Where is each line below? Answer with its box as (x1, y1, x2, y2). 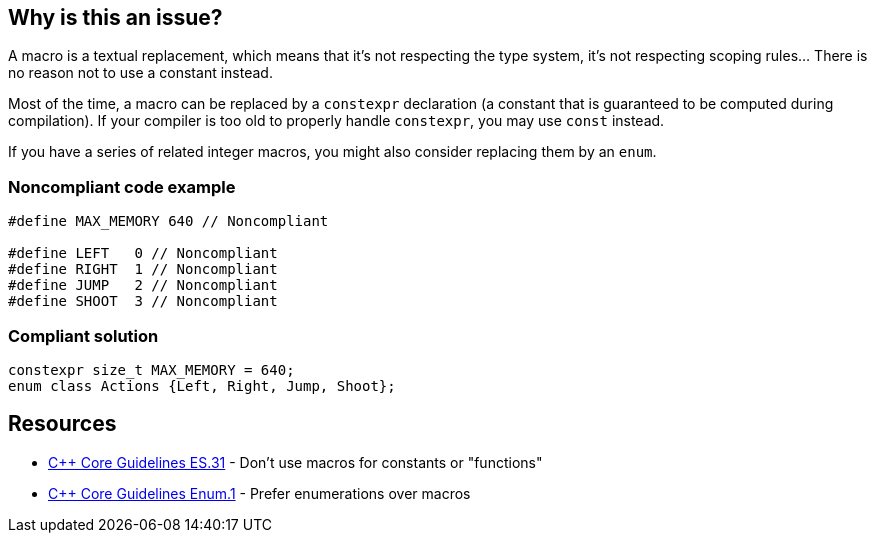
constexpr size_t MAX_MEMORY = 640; (8, 361, 295, 378)
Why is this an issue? (8, 5, 223, 30)
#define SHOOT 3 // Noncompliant (8, 293, 278, 310)
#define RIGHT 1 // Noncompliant (8, 261, 278, 278)
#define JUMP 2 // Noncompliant (8, 277, 278, 294)
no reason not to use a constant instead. (8, 64, 273, 82)
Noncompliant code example (8, 176, 236, 197)
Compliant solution (8, 325, 159, 346)
